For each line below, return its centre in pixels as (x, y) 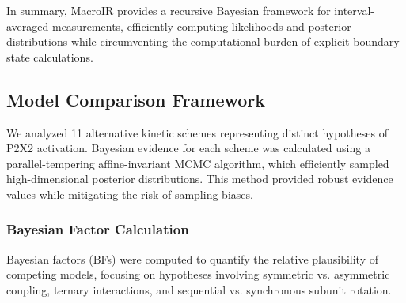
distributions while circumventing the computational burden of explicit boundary (203, 41)
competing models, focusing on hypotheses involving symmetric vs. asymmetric (198, 274)
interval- (354, 10)
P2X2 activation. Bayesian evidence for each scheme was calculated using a (188, 148)
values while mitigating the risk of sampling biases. (130, 194)
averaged (28, 26)
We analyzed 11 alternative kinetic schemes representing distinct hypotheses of (197, 132)
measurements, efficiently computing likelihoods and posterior (201, 26)
